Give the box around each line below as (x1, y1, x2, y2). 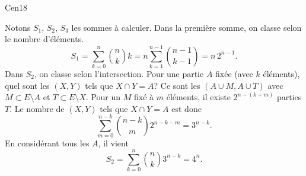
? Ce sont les (154, 79, 200, 91)
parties (276, 91, 302, 103)
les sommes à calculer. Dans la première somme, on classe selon (71, 21, 302, 33)
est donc (171, 102, 202, 114)
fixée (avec (215, 67, 253, 79)
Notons (5, 21, 31, 33)
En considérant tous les (5, 137, 90, 149)
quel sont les (5, 79, 50, 91)
